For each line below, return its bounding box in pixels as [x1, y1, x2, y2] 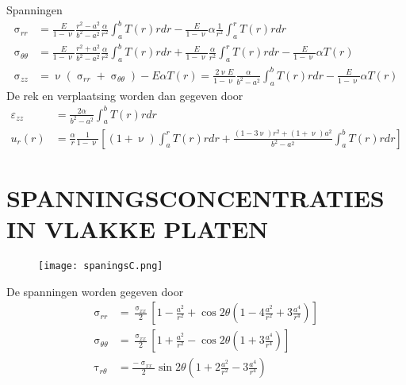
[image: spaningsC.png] [38, 260, 163, 271]
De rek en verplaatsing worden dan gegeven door [6, 87, 243, 103]
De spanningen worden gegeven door [6, 283, 184, 299]
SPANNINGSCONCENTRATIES [6, 181, 385, 214]
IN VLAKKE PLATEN [6, 212, 269, 244]
